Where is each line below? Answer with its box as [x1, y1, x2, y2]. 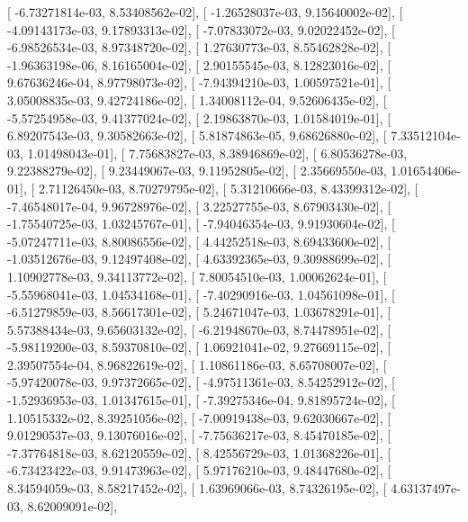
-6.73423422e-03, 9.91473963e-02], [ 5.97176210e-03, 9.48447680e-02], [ [7, 461, 391, 480]
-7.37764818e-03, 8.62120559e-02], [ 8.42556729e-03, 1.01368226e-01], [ [7, 443, 391, 462]
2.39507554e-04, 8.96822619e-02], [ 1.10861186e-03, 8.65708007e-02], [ [7, 355, 387, 373]
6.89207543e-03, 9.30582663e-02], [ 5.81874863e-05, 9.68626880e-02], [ [7, 126, 387, 145]
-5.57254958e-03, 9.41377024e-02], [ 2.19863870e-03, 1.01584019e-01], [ [7, 108, 391, 127]
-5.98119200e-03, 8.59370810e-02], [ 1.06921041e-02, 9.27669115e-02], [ [7, 337, 391, 356]
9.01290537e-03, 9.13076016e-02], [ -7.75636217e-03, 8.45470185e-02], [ [7, 426, 391, 445]
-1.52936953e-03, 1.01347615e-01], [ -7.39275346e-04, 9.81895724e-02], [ [7, 391, 395, 409]
